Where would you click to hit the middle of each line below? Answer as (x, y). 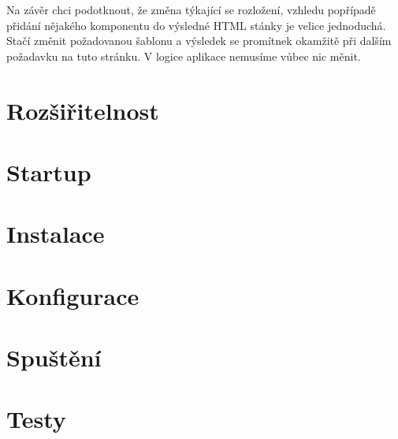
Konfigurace (73, 295)
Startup (49, 171)
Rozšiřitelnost (83, 110)
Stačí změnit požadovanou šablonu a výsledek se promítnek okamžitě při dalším (199, 41)
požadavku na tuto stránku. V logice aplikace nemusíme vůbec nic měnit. (184, 56)
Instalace (56, 234)
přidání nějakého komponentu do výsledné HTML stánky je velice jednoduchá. (196, 25)
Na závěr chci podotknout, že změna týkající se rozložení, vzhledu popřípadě (191, 9)
